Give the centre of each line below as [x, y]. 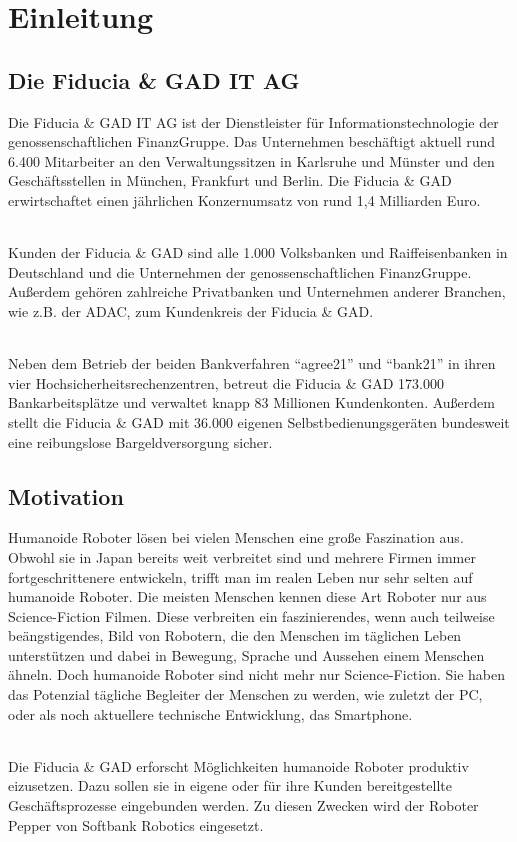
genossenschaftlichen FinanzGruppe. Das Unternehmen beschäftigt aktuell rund [252, 141]
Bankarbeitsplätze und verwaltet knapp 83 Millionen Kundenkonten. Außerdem [251, 402]
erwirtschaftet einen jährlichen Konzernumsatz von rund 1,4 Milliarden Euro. [244, 199]
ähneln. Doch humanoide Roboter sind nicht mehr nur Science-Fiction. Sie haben [257, 674]
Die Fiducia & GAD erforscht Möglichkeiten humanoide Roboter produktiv [238, 765]
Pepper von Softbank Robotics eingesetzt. [136, 824]
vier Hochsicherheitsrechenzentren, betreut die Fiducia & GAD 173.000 [226, 382]
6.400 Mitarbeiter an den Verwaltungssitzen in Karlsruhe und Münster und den [251, 160]
